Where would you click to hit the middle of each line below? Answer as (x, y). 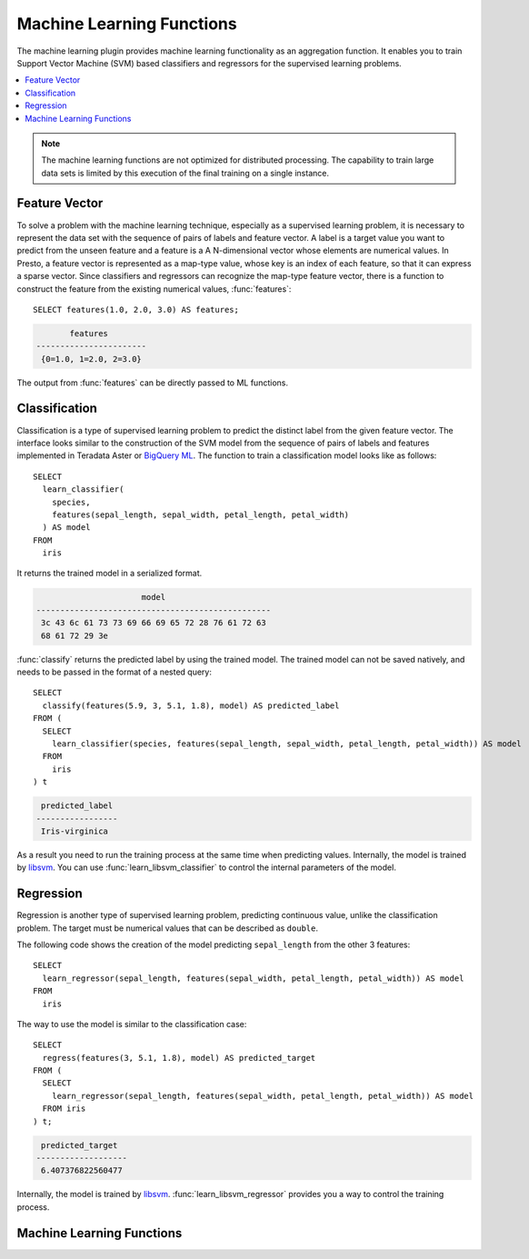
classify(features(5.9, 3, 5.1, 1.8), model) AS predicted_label (191, 705)
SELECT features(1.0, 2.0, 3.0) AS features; (136, 310)
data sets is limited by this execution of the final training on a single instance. (185, 173)
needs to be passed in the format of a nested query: (115, 672)
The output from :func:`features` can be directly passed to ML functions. (152, 383)
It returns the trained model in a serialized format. (110, 574)
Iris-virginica (75, 831)
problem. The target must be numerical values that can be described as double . (167, 928)
